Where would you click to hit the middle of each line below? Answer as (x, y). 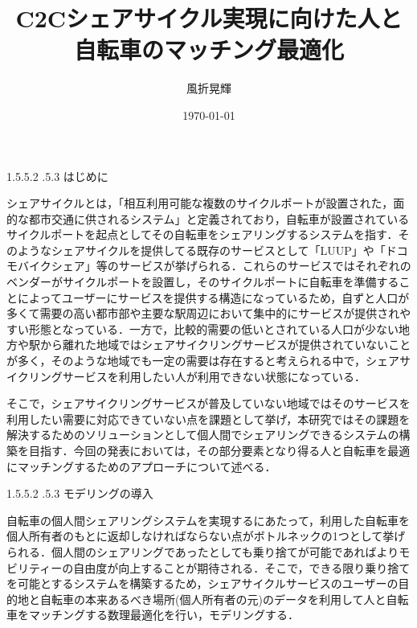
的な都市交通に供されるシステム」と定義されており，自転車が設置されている (208, 218)
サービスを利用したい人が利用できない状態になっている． (214, 376)
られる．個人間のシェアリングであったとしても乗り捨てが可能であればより (203, 551)
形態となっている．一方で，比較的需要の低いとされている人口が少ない (213, 328)
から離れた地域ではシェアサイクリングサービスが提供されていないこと (225, 345)
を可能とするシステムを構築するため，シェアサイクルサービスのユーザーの (202, 583)
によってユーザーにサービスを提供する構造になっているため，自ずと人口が (213, 297)
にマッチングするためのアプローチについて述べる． (141, 466)
